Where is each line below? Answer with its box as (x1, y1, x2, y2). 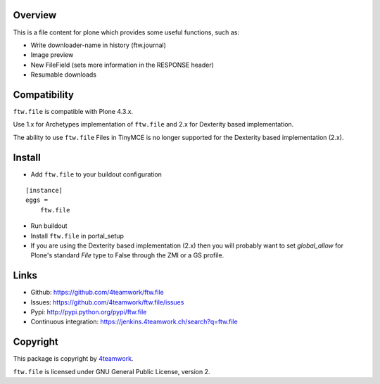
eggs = (25, 196, 49, 204)
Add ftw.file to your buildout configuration (30, 169, 162, 179)
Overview (13, 9, 57, 21)
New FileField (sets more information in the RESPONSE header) (30, 60, 215, 69)
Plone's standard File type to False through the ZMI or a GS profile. (30, 251, 224, 260)
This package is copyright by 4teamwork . (13, 354, 134, 363)
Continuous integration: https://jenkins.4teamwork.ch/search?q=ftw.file (30, 317, 239, 326)
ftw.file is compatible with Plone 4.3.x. (13, 107, 134, 115)
